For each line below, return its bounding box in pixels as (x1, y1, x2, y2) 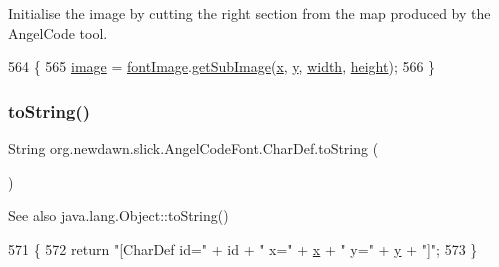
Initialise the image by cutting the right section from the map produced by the (8, 3, 491, 23)
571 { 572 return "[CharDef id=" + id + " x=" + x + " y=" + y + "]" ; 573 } (8, 238, 478, 259)
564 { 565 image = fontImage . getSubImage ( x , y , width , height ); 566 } (8, 56, 436, 77)
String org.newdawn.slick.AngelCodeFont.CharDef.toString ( (8, 138, 379, 158)
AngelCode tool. (8, 22, 108, 43)
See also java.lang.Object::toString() (8, 205, 229, 226)
